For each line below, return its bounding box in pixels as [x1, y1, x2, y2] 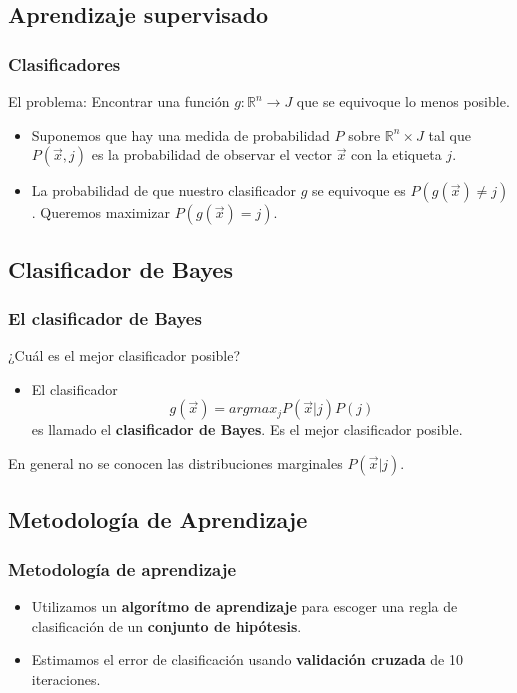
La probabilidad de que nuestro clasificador [31, 180, 296, 201]
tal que [428, 124, 471, 145]
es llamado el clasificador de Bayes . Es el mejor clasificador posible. [31, 419, 463, 440]
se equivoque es [311, 180, 406, 201]
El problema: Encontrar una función [8, 91, 230, 111]
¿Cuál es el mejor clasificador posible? [8, 345, 241, 366]
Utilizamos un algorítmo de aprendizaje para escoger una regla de [31, 595, 458, 616]
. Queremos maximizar [31, 202, 170, 223]
